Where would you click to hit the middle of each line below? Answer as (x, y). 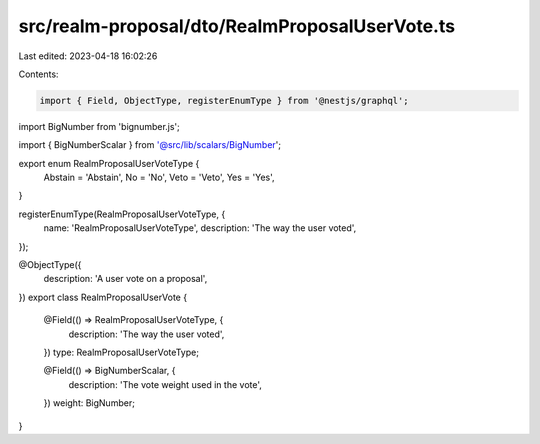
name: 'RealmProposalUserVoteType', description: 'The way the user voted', (200, 228)
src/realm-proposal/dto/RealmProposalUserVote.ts (236, 26)
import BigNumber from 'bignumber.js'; (99, 126)
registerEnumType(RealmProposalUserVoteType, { (122, 214)
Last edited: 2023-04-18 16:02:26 (88, 56)
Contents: (38, 74)
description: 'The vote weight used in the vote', (165, 384)
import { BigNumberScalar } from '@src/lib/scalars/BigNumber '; (150, 145)
